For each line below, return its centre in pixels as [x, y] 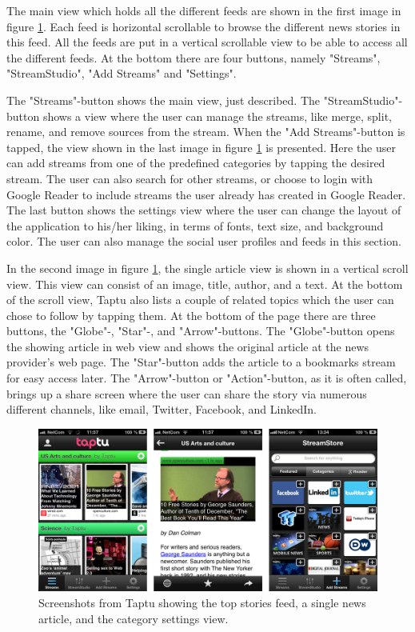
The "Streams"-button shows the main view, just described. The [164, 100]
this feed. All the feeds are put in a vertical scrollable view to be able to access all [207, 42]
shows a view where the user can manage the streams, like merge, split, [217, 116]
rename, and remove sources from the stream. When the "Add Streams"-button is [206, 132]
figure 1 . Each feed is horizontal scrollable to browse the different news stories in [204, 26]
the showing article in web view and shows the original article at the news [188, 346]
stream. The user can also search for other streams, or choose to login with [190, 178]
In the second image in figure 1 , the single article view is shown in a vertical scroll [207, 268]
